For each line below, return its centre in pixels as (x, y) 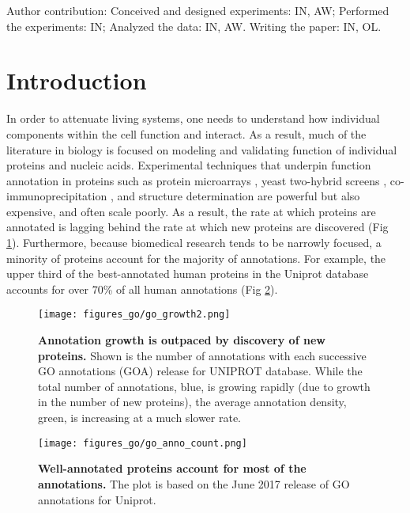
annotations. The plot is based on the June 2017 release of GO (194, 483)
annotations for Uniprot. (97, 499)
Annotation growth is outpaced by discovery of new (182, 340)
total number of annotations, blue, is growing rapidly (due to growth (204, 386)
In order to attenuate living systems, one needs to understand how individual (193, 118)
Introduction (77, 80)
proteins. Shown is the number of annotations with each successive (202, 355)
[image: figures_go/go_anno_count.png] (143, 443)
